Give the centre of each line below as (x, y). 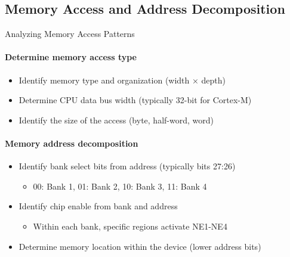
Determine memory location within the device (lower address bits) (140, 246)
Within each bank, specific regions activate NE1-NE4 (130, 226)
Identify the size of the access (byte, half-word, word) (116, 120)
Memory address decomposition (72, 143)
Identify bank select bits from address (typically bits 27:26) (127, 166)
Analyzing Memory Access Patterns (70, 34)
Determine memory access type (71, 57)
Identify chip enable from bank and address (98, 206)
